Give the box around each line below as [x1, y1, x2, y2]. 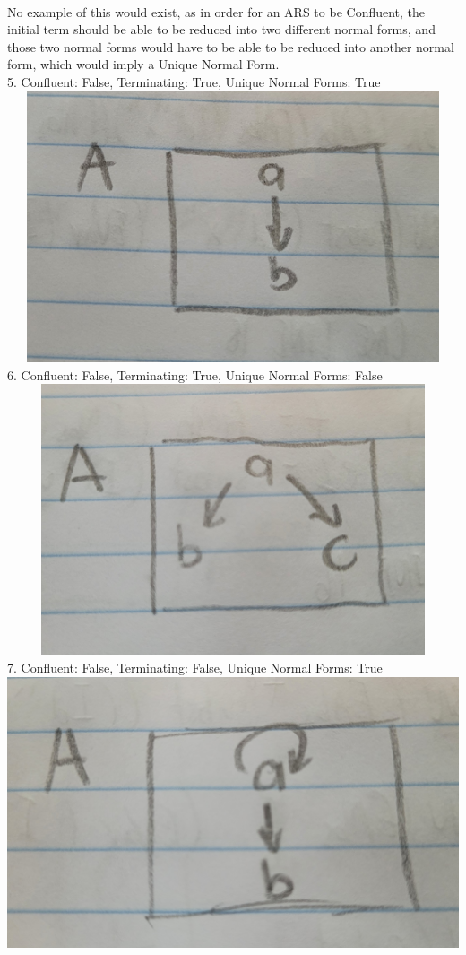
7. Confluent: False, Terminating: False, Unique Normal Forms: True [7, 658, 383, 677]
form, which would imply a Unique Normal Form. [7, 55, 280, 74]
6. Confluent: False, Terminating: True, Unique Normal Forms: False [7, 365, 383, 384]
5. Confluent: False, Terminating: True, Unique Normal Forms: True [7, 72, 381, 91]
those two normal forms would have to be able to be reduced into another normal [7, 37, 454, 56]
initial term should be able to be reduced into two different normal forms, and [7, 20, 436, 39]
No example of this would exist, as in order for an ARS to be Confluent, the [7, 2, 426, 21]
